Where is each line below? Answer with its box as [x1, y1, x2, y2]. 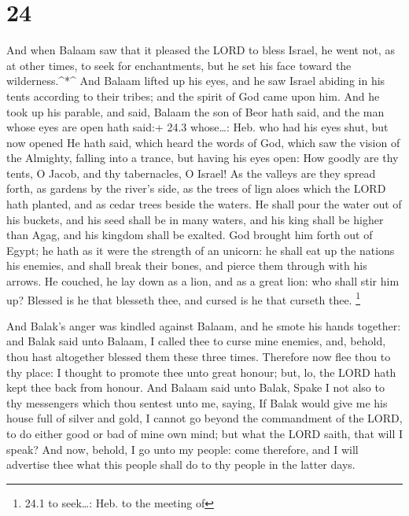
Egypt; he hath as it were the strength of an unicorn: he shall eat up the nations [6, 241, 395, 258]
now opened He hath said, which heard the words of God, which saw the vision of [6, 134, 400, 150]
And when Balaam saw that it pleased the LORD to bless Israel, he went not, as [6, 42, 395, 58]
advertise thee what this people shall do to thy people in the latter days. [6, 456, 356, 473]
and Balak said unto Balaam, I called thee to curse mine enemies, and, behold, [6, 333, 386, 349]
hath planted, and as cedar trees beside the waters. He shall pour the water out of [6, 196, 402, 212]
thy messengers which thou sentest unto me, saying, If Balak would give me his [6, 394, 388, 411]
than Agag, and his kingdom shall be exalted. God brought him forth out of [6, 227, 373, 243]
